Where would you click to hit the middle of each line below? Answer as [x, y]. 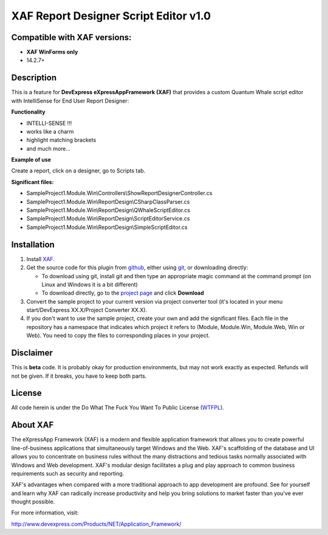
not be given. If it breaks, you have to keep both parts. [79, 376]
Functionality [28, 112]
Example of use [31, 160]
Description [34, 78]
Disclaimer [32, 353]
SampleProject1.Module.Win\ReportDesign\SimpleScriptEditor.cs [107, 227]
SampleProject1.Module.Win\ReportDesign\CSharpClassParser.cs [108, 202]
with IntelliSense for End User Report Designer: [70, 101]
